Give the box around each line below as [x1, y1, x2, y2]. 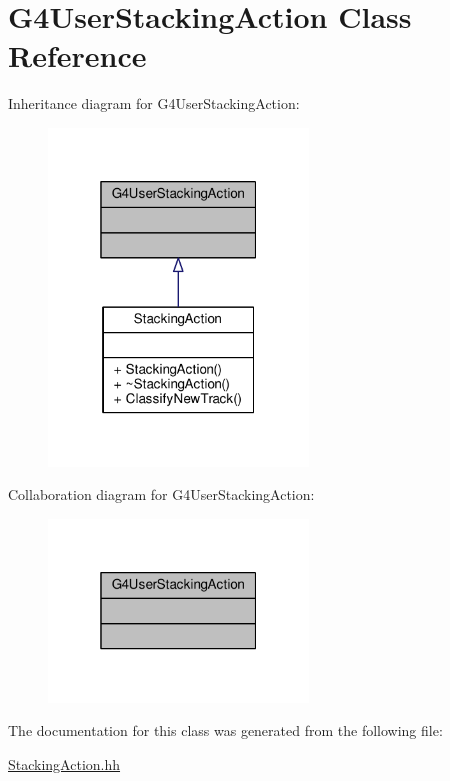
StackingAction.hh [8, 753, 121, 774]
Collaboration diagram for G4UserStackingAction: [8, 484, 315, 505]
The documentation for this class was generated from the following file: [8, 720, 443, 741]
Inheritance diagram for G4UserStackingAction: [8, 93, 300, 114]
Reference [8, 35, 147, 76]
